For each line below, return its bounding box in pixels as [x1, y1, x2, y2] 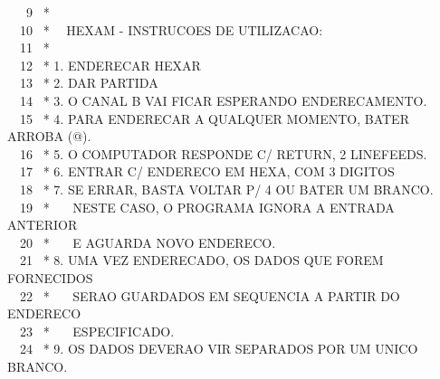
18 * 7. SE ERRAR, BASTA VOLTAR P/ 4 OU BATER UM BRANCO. [19, 179, 434, 198]
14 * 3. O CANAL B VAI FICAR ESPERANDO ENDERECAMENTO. [19, 90, 427, 109]
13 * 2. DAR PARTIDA [19, 73, 158, 92]
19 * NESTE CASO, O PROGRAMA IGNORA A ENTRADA [19, 197, 395, 216]
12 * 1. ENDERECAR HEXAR [19, 55, 201, 74]
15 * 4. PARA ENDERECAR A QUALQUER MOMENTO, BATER [19, 109, 409, 128]
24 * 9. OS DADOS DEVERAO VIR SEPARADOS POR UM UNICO [19, 339, 418, 358]
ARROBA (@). [7, 127, 91, 146]
